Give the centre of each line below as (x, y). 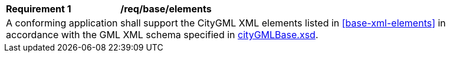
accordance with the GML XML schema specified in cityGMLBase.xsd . (162, 35)
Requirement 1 (39, 9)
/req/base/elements (166, 9)
